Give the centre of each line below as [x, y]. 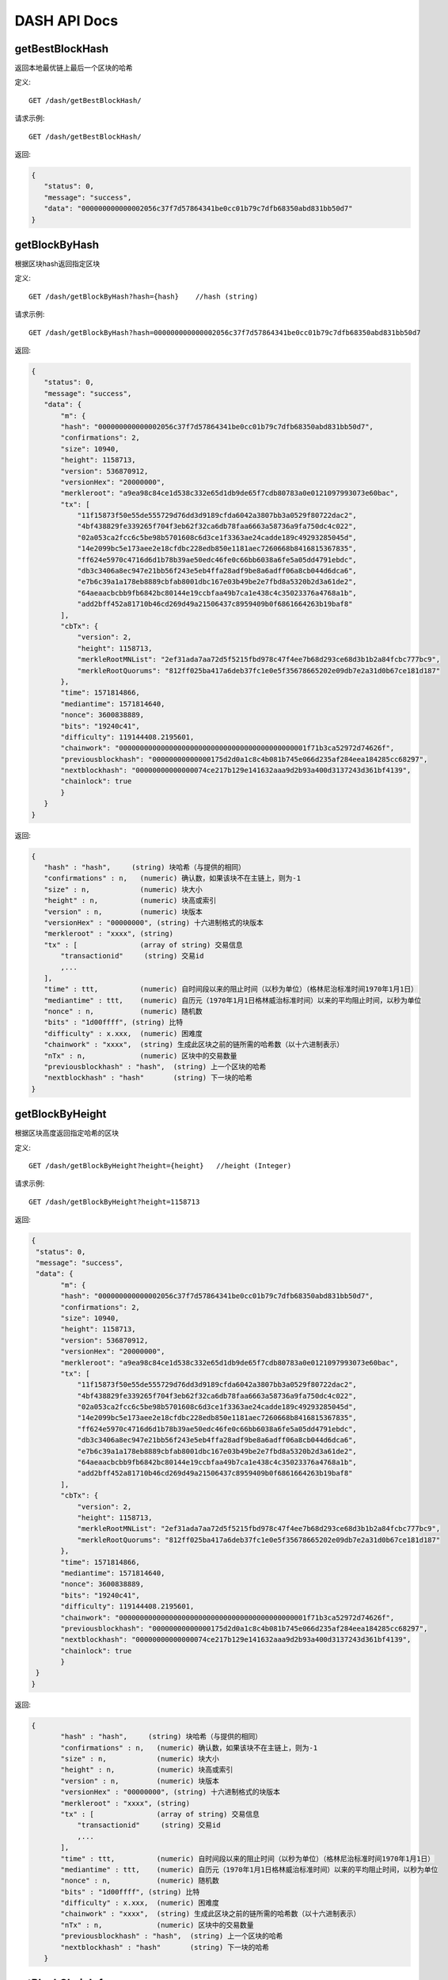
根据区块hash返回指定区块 [57, 264]
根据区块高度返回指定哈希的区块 [66, 1133]
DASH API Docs [66, 21]
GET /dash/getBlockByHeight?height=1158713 [114, 1201]
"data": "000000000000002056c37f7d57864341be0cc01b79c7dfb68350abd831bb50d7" [198, 209]
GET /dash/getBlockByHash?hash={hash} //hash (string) [144, 296]
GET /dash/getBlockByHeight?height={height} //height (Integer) [160, 1166]
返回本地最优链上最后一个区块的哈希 [74, 68]
